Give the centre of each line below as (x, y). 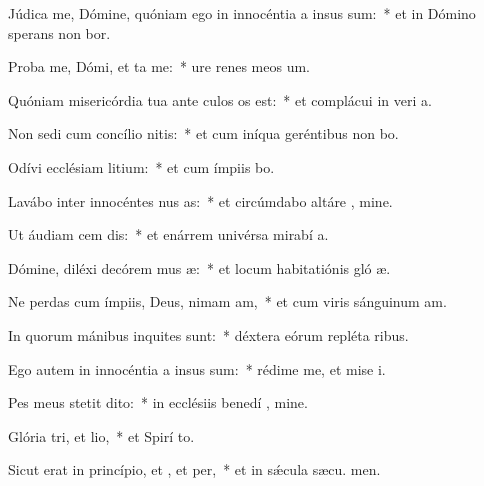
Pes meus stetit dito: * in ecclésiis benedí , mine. (158, 402)
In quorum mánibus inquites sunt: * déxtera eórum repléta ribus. (208, 334)
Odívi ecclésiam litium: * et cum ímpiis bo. (141, 166)
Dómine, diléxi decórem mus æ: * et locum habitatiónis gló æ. (199, 267)
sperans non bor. (59, 32)
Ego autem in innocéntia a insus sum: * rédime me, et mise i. (197, 368)
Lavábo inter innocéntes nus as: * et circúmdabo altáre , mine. (200, 200)
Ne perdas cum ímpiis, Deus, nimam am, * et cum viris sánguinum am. (227, 301)
